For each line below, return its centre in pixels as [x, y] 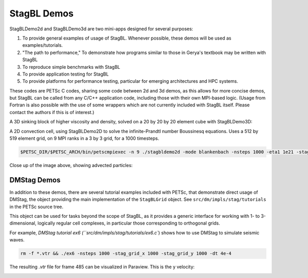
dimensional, [23, 223]
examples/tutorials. [43, 45]
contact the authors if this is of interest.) [52, 112]
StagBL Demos [42, 13]
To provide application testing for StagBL [65, 74]
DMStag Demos [35, 180]
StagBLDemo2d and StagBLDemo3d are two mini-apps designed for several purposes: [101, 29]
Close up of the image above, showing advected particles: [71, 165]
